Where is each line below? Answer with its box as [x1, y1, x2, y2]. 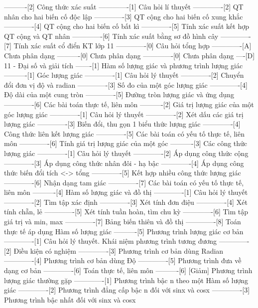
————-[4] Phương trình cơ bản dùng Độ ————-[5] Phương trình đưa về [4, 255, 242, 266]
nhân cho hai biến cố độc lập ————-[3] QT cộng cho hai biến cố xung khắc [4, 11, 243, 21]
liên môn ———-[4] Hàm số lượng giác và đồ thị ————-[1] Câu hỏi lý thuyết [4, 187, 248, 197]
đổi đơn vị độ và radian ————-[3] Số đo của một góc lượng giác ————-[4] [4, 79, 248, 90]
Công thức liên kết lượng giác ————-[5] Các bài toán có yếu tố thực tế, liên [4, 128, 245, 139]
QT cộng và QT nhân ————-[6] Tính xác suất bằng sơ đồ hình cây [4, 30, 219, 41]
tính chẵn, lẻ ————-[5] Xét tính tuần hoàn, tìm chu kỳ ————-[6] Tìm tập [4, 206, 249, 217]
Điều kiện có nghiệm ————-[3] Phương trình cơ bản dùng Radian [13, 245, 224, 256]
